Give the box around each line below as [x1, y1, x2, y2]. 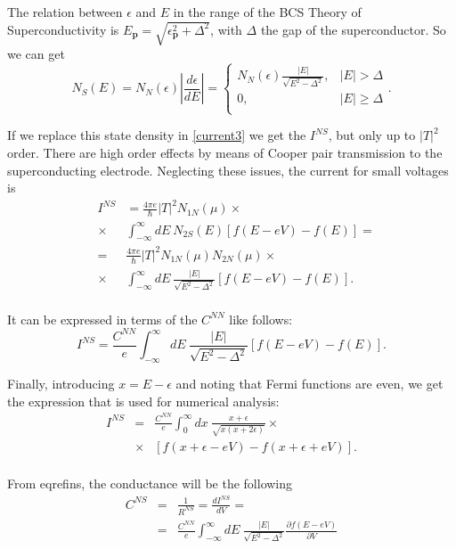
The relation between [7, 3, 123, 20]
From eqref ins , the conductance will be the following [7, 474, 293, 493]
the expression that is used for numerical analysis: [7, 391, 280, 410]
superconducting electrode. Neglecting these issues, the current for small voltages [7, 160, 449, 179]
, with [210, 20, 242, 38]
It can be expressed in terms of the [7, 309, 198, 328]
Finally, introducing [7, 374, 115, 393]
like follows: [229, 309, 293, 328]
